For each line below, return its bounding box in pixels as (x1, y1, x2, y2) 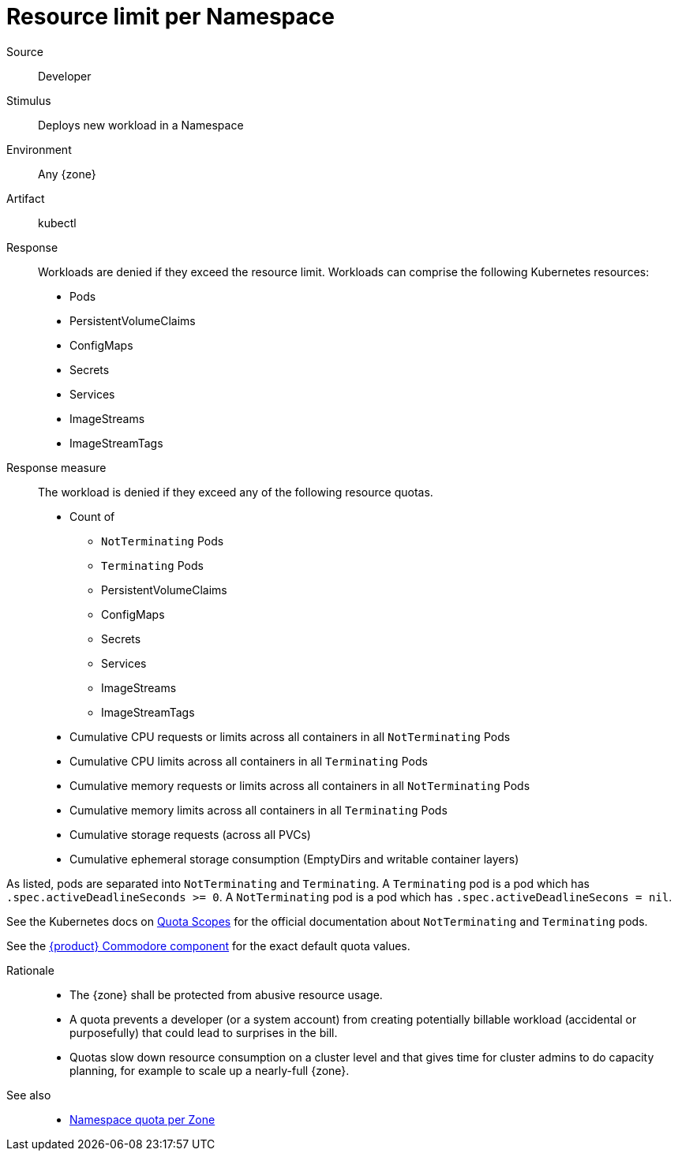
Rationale (6, 963, 54, 977)
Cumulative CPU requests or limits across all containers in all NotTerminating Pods (69, 729, 511, 743)
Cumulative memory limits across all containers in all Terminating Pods (69, 803, 448, 817)
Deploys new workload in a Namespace (38, 118, 244, 132)
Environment (6, 142, 72, 156)
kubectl (38, 215, 77, 230)
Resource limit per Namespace (6, 3, 335, 30)
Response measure (6, 460, 107, 474)
